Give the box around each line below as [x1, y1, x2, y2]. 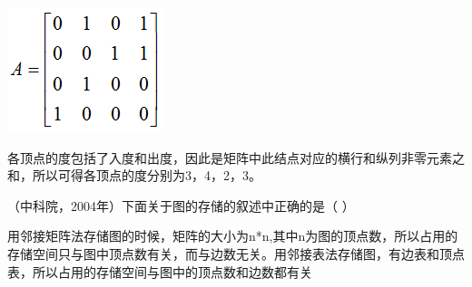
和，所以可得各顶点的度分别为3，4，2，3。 [7, 166, 261, 185]
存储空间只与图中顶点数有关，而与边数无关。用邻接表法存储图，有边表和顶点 [7, 244, 465, 263]
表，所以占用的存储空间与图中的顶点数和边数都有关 [7, 262, 312, 281]
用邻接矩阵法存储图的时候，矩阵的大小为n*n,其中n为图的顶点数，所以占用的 [7, 226, 458, 245]
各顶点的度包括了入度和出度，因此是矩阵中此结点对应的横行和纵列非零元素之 [7, 148, 465, 167]
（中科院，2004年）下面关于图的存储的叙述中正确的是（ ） [7, 196, 355, 215]
